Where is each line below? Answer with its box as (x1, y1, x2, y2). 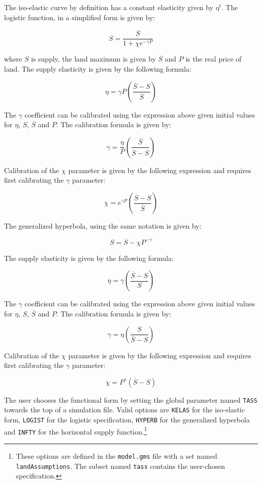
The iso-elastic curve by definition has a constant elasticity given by (4, 2, 214, 12)
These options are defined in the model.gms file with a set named (16, 451, 217, 461)
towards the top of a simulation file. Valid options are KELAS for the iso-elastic (4, 404, 245, 415)
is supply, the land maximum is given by (31, 53, 156, 64)
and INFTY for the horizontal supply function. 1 (4, 424, 147, 437)
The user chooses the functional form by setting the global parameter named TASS (4, 394, 257, 405)
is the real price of (185, 53, 242, 64)
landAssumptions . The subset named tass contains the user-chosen (16, 460, 225, 471)
